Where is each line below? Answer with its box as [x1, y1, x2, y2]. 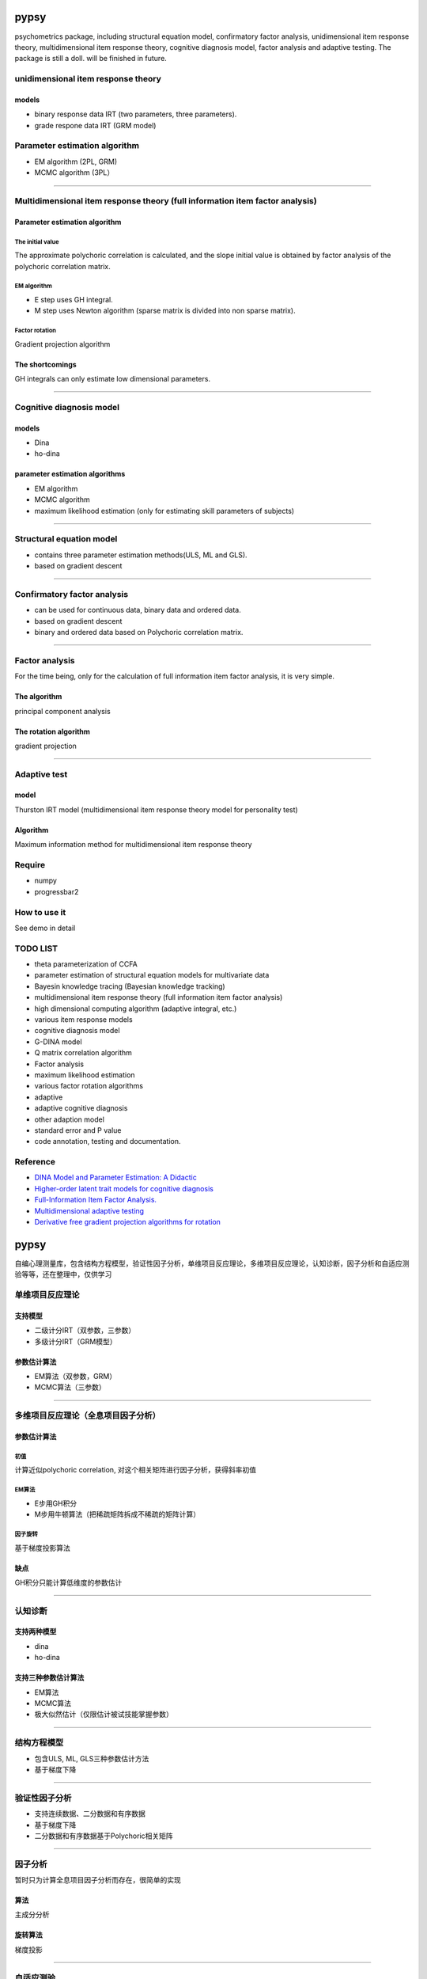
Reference [14, 1157, 55, 1168]
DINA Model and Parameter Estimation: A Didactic [34, 1172, 197, 1183]
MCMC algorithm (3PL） [34, 168, 115, 177]
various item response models [34, 1015, 134, 1024]
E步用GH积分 [34, 1498, 77, 1508]
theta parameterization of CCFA [34, 959, 138, 969]
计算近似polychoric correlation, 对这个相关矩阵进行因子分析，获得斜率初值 [14, 1465, 257, 1475]
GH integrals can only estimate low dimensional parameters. [14, 374, 211, 384]
